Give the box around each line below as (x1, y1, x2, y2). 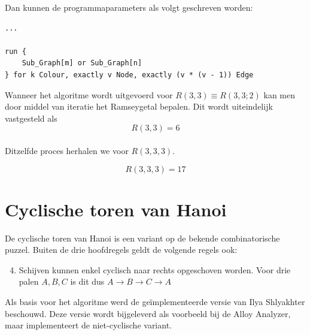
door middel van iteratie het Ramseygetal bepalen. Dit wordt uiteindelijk (5, 100, 273, 113)
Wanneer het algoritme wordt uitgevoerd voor (5, 88, 173, 101)
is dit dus (70, 275, 105, 288)
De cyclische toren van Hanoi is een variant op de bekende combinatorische (5, 231, 280, 244)
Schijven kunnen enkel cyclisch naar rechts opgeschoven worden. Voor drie (19, 263, 291, 276)
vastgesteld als (5, 111, 57, 124)
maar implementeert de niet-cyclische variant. (5, 319, 172, 331)
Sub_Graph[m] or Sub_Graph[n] (22, 59, 142, 68)
